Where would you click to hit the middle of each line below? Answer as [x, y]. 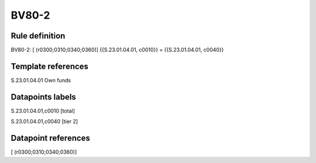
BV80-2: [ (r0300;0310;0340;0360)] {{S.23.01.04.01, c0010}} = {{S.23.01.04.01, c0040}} [117, 50]
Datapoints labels [43, 97]
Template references [50, 66]
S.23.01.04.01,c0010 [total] [43, 111]
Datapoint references [51, 138]
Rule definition [38, 36]
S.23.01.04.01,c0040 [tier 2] [44, 122]
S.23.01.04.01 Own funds [41, 80]
